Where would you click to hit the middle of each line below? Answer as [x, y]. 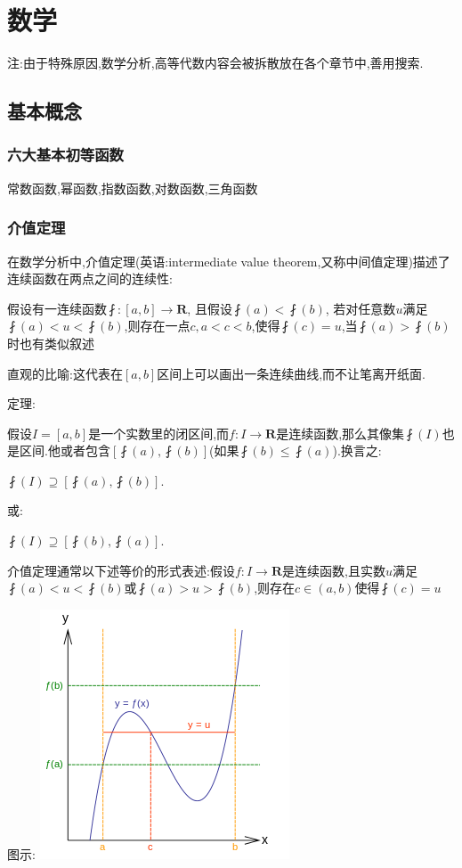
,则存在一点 [157, 326]
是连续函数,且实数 [334, 570]
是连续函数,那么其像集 [340, 433]
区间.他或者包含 [65, 450]
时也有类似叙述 [51, 343]
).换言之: [357, 450]
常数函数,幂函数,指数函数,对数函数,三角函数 [133, 188]
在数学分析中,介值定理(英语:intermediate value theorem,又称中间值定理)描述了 [229, 261]
